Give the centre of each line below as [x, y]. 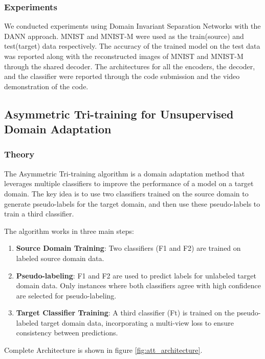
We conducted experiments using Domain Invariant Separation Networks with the [132, 26]
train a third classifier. [39, 214]
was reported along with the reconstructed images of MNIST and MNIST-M [124, 56]
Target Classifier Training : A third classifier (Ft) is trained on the [125, 313]
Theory [19, 154]
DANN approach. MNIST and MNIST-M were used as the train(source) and [124, 36]
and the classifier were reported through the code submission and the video [122, 76]
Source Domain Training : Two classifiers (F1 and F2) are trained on [128, 248]
